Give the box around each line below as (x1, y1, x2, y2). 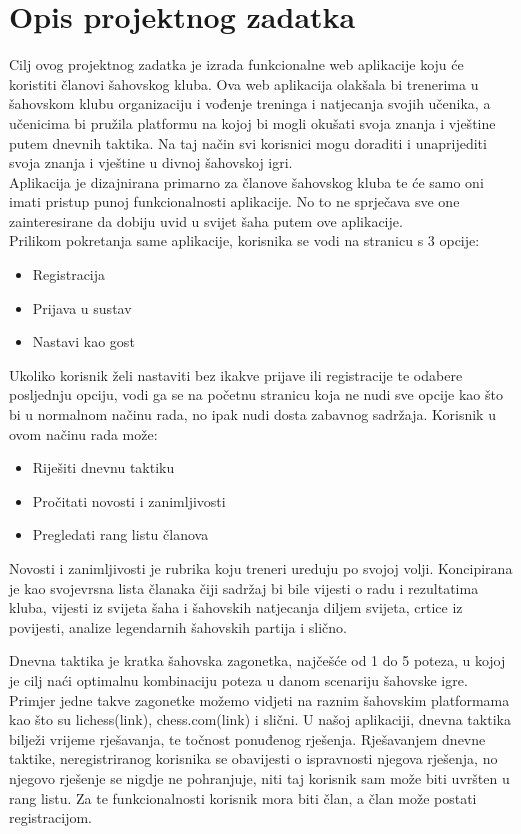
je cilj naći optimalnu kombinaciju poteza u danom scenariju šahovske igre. (9, 669, 468, 690)
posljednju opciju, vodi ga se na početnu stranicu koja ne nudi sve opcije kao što (9, 384, 503, 405)
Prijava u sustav (32, 297, 132, 318)
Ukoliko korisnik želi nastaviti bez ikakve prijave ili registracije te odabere (9, 364, 463, 385)
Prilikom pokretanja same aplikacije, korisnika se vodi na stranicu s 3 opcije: (9, 230, 480, 251)
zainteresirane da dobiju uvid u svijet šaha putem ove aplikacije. (9, 210, 403, 231)
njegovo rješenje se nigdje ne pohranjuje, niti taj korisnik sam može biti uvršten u (9, 767, 510, 788)
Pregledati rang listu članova (32, 524, 209, 545)
